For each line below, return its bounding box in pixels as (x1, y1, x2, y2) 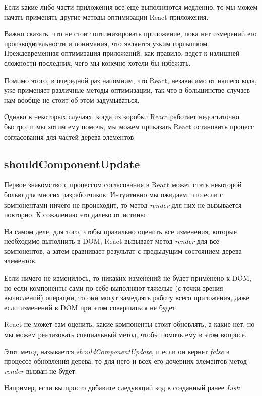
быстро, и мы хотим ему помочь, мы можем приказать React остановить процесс (4, 121, 254, 131)
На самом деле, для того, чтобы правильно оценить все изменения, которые (4, 226, 237, 236)
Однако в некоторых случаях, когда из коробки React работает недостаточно (4, 111, 239, 122)
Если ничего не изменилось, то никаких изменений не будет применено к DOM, (4, 273, 251, 283)
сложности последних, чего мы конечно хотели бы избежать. (4, 57, 191, 68)
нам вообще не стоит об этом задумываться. (4, 94, 140, 105)
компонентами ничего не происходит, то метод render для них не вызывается (4, 199, 242, 210)
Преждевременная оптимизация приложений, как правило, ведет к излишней (4, 48, 240, 58)
